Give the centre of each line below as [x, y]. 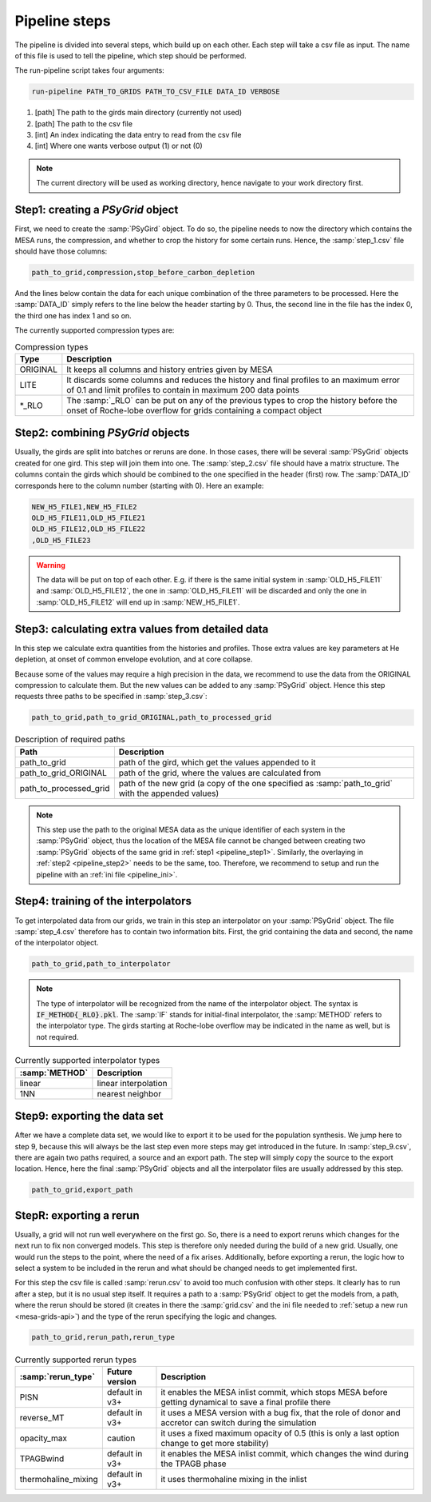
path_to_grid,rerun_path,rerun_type [103, 1337]
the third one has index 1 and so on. [73, 315]
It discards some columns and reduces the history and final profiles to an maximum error [233, 380]
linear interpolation [132, 1083]
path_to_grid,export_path [82, 1190]
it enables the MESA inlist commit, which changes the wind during [285, 1453]
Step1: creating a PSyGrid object [97, 210]
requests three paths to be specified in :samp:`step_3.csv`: [111, 697]
